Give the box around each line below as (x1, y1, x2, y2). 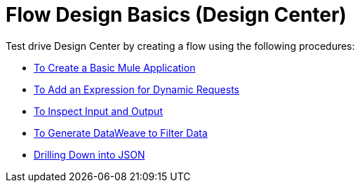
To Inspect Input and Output (34, 105, 163, 117)
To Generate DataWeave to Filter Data (34, 126, 208, 139)
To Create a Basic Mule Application (34, 61, 196, 74)
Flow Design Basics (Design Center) (6, 3, 347, 27)
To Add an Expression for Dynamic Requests (34, 83, 239, 95)
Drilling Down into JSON (34, 148, 145, 161)
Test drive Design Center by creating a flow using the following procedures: (6, 39, 355, 52)
